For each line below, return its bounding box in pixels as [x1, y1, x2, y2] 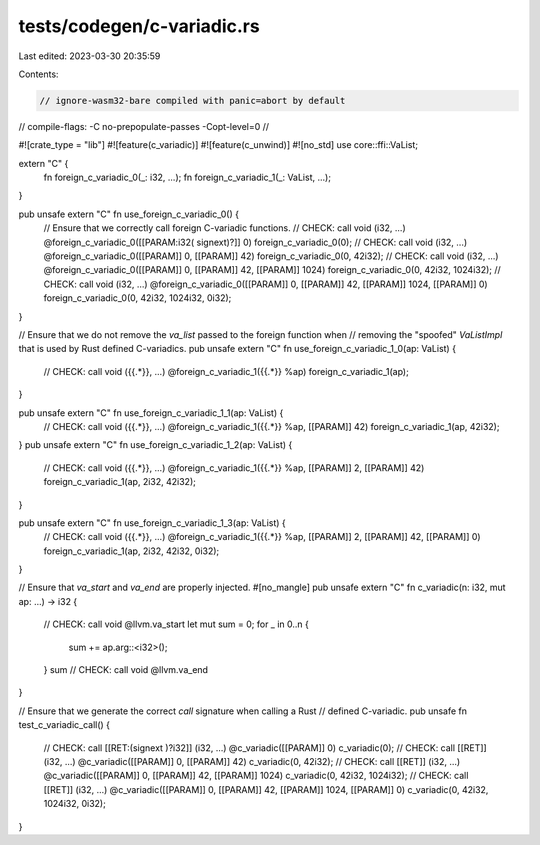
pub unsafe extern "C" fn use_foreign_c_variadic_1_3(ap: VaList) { [18, 516, 287, 529]
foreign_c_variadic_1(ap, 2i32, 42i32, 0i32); [43, 545, 220, 557]
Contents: [18, 68, 59, 80]
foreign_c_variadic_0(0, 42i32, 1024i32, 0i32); [43, 292, 232, 304]
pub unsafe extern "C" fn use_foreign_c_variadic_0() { [18, 208, 240, 220]
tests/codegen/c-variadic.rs [18, 15, 260, 37]
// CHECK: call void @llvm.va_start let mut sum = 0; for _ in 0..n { [43, 618, 309, 630]
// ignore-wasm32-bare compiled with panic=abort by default [39, 95, 346, 106]
